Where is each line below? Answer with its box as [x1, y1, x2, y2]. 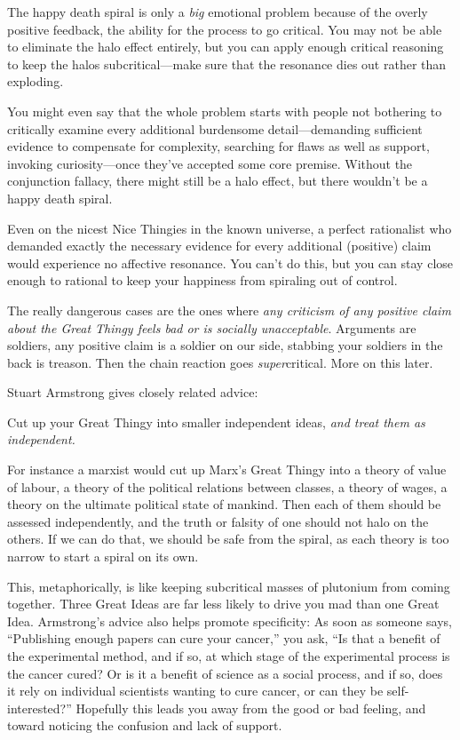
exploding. [7, 72, 64, 91]
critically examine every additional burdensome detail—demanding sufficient [7, 119, 423, 138]
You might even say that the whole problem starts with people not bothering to [7, 101, 442, 120]
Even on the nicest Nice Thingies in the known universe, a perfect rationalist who [7, 219, 452, 237]
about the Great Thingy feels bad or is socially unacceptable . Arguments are [7, 318, 416, 337]
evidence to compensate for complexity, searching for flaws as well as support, [7, 137, 430, 155]
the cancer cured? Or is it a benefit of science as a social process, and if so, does [7, 664, 443, 682]
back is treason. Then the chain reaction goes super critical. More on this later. [7, 353, 433, 371]
